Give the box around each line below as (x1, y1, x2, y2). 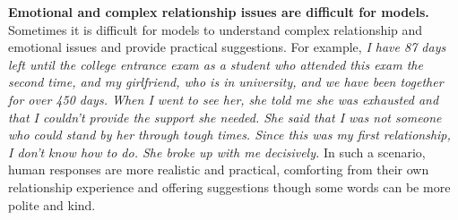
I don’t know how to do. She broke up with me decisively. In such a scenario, (8, 142, 426, 161)
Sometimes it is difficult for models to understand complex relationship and (8, 20, 423, 38)
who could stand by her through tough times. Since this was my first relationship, (8, 125, 451, 144)
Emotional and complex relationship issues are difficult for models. (8, 3, 429, 21)
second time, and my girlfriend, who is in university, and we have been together (8, 72, 444, 91)
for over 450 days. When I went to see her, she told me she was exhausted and (8, 89, 439, 108)
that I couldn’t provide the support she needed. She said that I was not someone (8, 107, 442, 126)
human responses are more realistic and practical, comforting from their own (8, 160, 429, 179)
